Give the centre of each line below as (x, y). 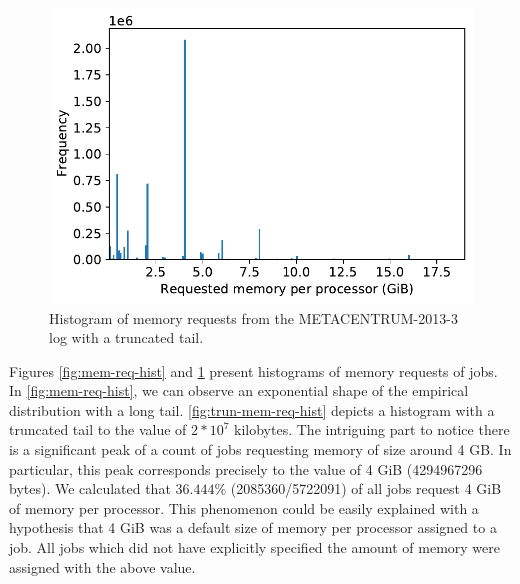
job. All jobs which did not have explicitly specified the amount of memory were (255, 547)
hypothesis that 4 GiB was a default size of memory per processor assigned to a (253, 527)
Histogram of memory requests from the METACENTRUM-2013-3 (253, 317)
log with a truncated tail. (126, 337)
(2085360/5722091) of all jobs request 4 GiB (366, 488)
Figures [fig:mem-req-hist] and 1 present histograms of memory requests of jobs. (253, 370)
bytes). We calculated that (90, 488)
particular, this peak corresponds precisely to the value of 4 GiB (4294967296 (246, 468)
